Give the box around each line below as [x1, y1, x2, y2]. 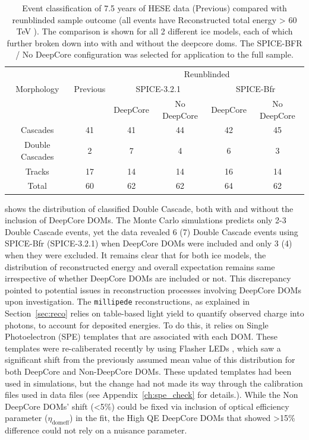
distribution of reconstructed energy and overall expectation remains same [5, 260, 275, 273]
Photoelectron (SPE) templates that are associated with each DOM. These [5, 330, 278, 343]
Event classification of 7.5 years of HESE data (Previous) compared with [22, 2, 287, 14]
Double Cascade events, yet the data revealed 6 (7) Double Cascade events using [5, 225, 298, 238]
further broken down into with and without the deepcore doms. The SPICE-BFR [7, 36, 302, 49]
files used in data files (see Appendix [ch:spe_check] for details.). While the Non [5, 388, 298, 401]
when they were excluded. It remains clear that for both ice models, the [5, 248, 266, 261]
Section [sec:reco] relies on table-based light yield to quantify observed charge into [5, 306, 304, 319]
